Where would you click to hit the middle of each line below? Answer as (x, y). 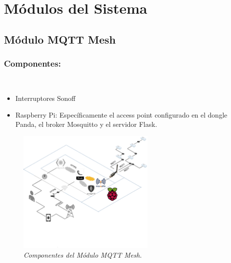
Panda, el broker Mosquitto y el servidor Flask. (86, 124)
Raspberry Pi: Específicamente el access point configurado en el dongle (121, 114)
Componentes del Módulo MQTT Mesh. (83, 254)
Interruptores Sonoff (45, 98)
